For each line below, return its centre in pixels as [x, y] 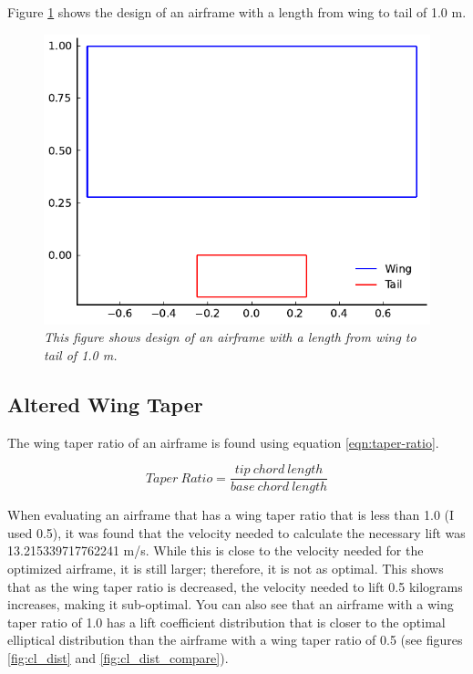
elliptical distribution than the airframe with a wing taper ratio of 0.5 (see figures [235, 640]
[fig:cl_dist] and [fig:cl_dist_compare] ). [118, 657]
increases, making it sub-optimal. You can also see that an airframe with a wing [231, 604]
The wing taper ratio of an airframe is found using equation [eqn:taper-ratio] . [223, 442]
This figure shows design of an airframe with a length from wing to [230, 337]
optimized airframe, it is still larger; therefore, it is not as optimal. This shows [226, 569]
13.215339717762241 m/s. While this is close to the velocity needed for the [216, 550]
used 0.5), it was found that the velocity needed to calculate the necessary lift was [236, 532]
